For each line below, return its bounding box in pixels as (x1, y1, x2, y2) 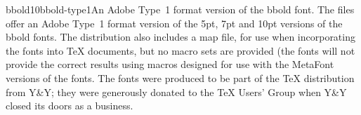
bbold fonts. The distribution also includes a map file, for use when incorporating (6, 29, 355, 44)
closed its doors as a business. (6, 98, 133, 113)
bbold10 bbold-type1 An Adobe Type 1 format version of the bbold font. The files (6, 2, 355, 16)
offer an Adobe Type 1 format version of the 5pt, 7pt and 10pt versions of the (6, 15, 343, 30)
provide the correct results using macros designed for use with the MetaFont (6, 57, 334, 72)
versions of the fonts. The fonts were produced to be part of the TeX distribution (6, 70, 355, 85)
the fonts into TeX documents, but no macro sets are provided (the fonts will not (6, 43, 355, 57)
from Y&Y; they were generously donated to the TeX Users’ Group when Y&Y (6, 84, 347, 99)
